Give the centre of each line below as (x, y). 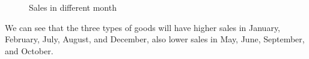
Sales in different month (73, 7)
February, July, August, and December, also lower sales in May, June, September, (155, 39)
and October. (29, 50)
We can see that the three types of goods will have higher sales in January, (143, 27)
